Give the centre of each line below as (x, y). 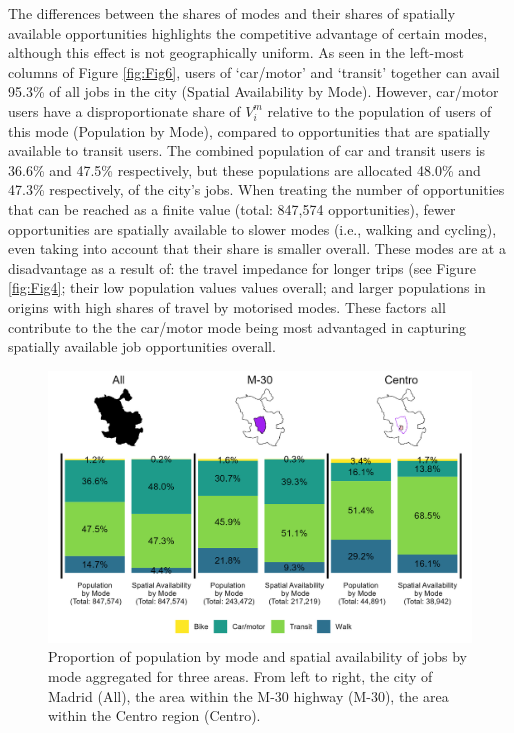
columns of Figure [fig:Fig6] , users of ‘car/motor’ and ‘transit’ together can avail (254, 71)
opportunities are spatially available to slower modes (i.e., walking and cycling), (252, 228)
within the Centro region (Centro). (154, 715)
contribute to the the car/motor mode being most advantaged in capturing (237, 326)
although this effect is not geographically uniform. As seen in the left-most (236, 52)
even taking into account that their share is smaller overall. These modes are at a (257, 248)
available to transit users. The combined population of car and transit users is (247, 150)
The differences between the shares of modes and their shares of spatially (232, 13)
